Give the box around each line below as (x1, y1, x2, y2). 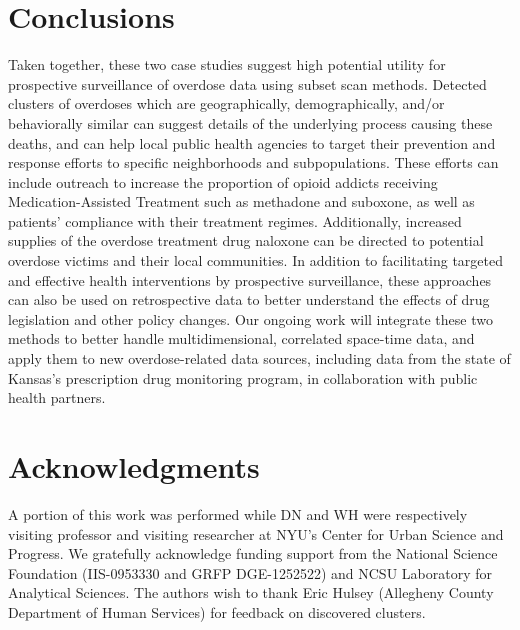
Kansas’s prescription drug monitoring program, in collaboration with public (8, 367, 478, 388)
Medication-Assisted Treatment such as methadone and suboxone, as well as (8, 191, 475, 212)
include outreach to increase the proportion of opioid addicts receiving (8, 171, 438, 192)
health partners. (8, 387, 106, 408)
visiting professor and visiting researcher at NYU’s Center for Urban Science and (8, 523, 504, 544)
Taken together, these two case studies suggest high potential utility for (8, 54, 446, 75)
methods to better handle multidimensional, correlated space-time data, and (8, 328, 475, 349)
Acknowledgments (8, 446, 260, 486)
